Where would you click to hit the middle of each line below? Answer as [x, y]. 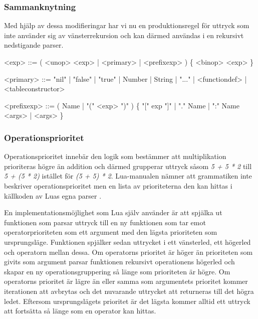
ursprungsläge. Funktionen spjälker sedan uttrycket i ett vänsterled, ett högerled [127, 242]
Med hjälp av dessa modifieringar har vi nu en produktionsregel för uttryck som [127, 25]
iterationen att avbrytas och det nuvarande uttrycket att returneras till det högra [129, 291]
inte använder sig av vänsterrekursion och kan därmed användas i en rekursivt [124, 35]
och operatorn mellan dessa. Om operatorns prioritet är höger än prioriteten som [128, 252]
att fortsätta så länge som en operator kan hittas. [80, 311]
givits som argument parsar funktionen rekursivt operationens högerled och [119, 262]
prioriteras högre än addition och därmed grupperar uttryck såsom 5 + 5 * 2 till [128, 166]
